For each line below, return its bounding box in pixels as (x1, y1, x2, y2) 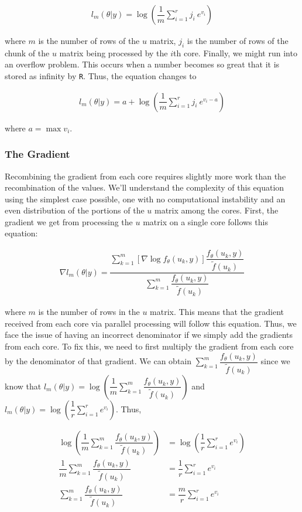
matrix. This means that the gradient (150, 306, 284, 318)
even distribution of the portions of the (5, 204, 145, 216)
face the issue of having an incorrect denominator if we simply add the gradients (5, 328, 293, 341)
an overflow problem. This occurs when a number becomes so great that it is (5, 58, 280, 70)
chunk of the (5, 46, 50, 59)
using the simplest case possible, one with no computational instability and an (5, 192, 286, 205)
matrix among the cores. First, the (155, 204, 279, 216)
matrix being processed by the (59, 46, 168, 59)
